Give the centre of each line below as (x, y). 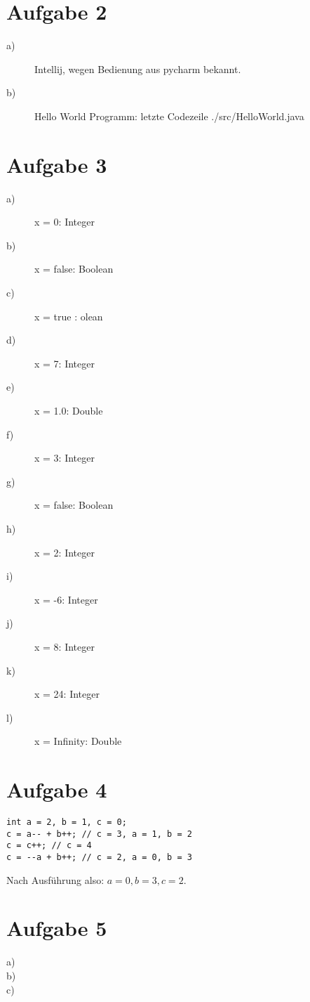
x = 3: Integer (65, 458)
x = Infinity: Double (78, 741)
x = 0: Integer (65, 222)
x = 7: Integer (65, 363)
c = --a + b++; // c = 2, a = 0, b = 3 (99, 857)
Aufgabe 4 (57, 789)
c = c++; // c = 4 (49, 846)
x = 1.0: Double (69, 410)
